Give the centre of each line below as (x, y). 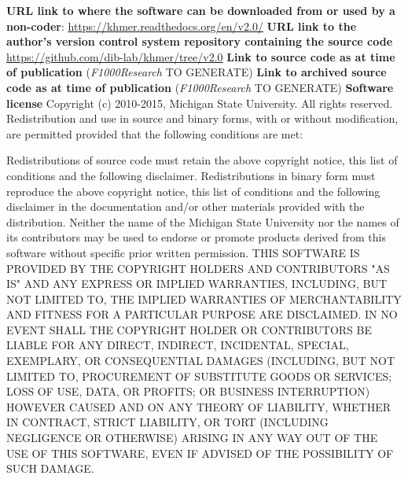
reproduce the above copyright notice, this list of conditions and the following (193, 191)
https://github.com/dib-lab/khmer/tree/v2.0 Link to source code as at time (201, 56)
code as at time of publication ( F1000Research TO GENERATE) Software (200, 87)
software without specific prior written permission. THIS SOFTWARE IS (183, 252)
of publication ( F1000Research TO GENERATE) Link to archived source (197, 72)
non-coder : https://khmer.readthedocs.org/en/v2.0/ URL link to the (182, 26)
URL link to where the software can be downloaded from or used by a (201, 10)
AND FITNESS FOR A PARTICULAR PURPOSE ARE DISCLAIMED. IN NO (202, 314)
